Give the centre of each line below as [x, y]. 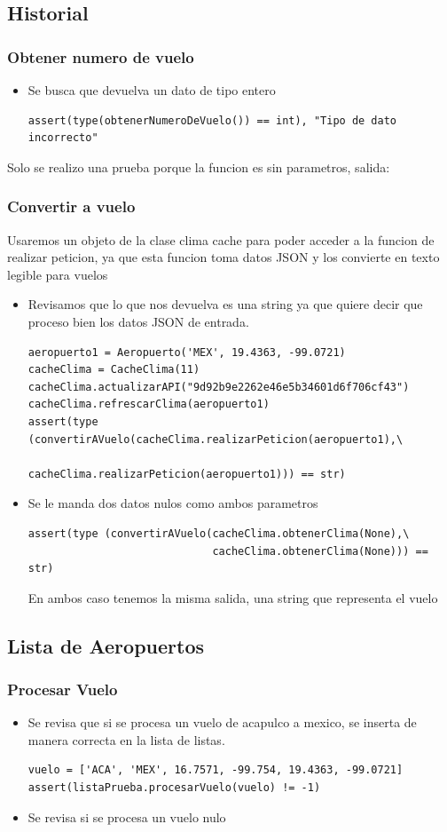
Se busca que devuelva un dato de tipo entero [152, 90]
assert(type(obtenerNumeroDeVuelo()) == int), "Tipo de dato [212, 120]
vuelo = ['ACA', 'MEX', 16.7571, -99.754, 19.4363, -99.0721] [216, 770]
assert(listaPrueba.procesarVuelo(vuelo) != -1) [174, 788]
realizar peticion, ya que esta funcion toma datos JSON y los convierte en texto [223, 257]
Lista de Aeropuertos [106, 645]
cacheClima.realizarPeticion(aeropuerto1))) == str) [187, 474]
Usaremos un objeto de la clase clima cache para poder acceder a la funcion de [221, 239]
